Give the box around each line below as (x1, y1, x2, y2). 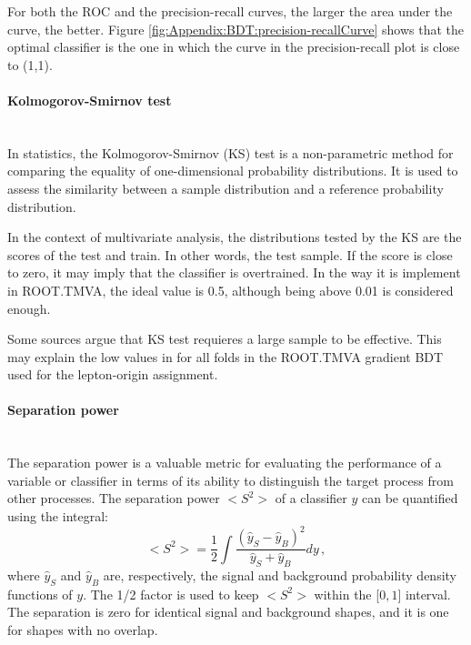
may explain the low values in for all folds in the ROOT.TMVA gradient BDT (7, 347, 444, 366)
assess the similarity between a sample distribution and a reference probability (7, 178, 444, 197)
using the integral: (7, 507, 108, 526)
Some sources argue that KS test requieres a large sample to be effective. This (7, 329, 442, 348)
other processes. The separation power (7, 489, 220, 508)
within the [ (314, 584, 380, 603)
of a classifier (275, 489, 347, 508)
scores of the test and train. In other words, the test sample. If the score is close (7, 245, 453, 264)
